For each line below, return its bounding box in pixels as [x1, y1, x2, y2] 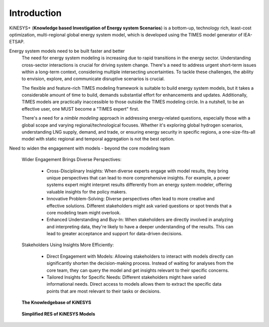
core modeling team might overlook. [46, 209, 121, 215]
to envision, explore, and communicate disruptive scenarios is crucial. [21, 76, 165, 82]
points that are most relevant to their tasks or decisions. [46, 288, 161, 294]
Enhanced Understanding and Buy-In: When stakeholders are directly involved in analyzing [46, 217, 234, 223]
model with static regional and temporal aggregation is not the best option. [21, 136, 175, 142]
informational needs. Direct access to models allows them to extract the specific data [46, 281, 222, 287]
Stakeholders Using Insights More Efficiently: [21, 242, 114, 248]
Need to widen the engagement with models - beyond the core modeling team [9, 145, 170, 151]
